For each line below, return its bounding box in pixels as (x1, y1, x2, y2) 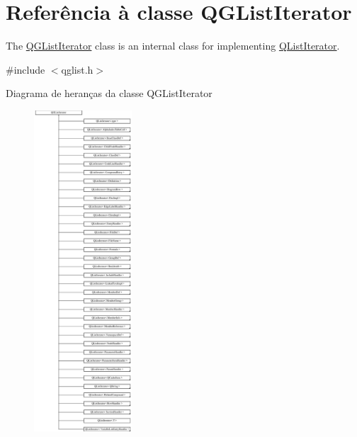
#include (6, 62, 45, 76)
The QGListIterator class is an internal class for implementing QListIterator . (6, 38, 340, 53)
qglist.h (61, 62, 93, 76)
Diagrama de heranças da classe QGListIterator (6, 86, 212, 101)
